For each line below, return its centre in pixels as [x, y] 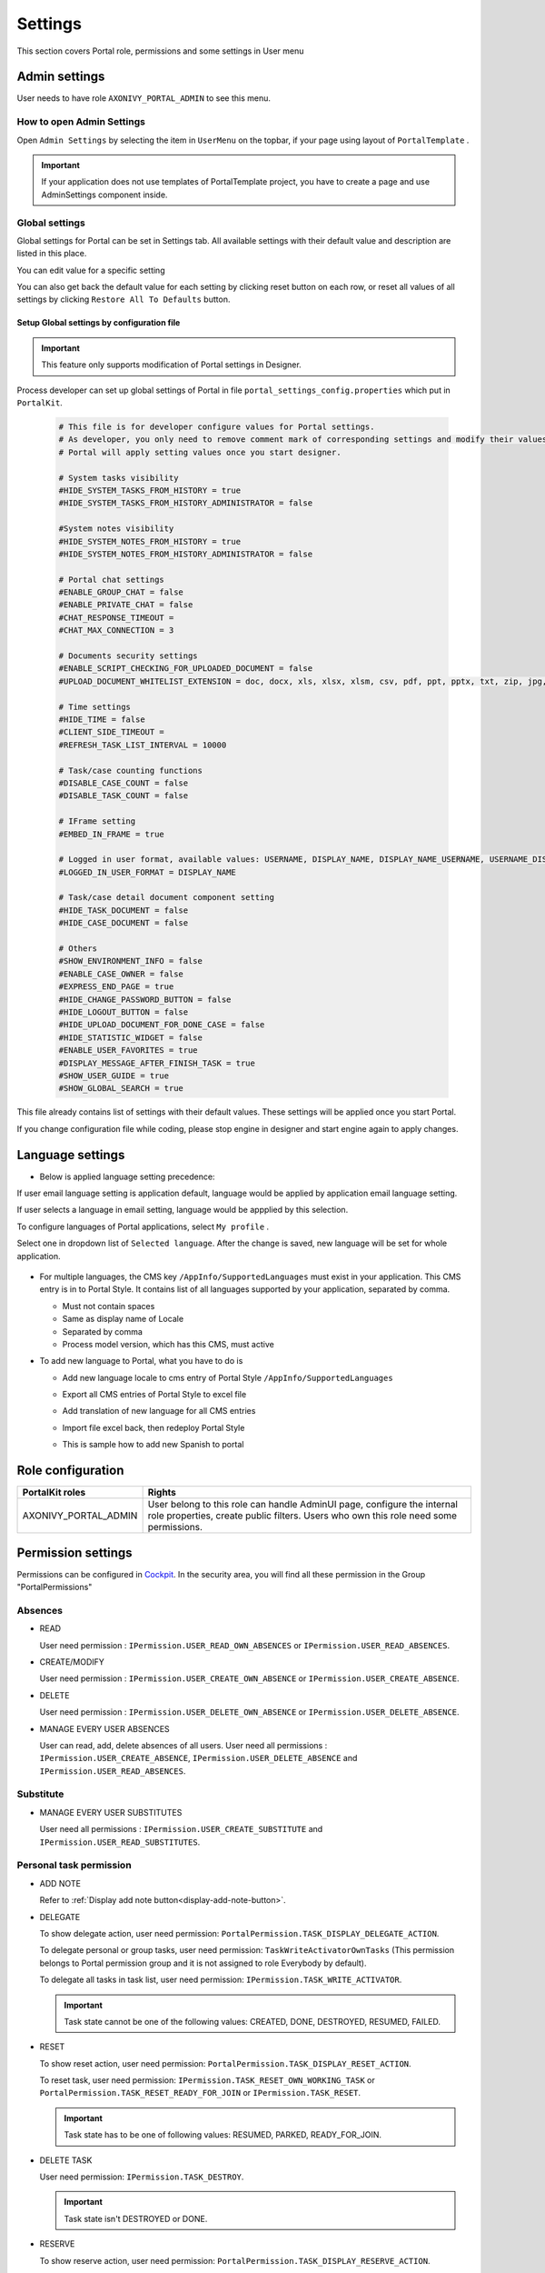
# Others [78, 949]
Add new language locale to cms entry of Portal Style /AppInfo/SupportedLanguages [228, 1377]
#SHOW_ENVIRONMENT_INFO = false [131, 961]
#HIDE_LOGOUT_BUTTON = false [124, 1012]
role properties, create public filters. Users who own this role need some [302, 1516]
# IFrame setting [97, 821]
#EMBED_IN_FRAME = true [112, 834]
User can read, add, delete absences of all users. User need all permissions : [183, 1745]
